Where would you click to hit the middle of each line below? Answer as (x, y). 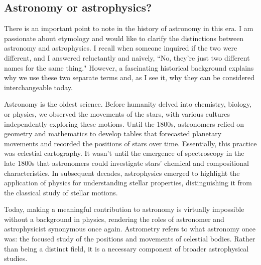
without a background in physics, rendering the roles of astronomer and (114, 219)
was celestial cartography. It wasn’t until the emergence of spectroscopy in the (124, 153)
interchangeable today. (38, 87)
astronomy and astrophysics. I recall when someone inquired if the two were (121, 48)
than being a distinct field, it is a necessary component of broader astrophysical (126, 248)
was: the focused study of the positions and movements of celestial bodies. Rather (130, 239)
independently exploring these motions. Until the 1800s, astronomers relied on (124, 123)
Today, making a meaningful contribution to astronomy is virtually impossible (124, 209)
